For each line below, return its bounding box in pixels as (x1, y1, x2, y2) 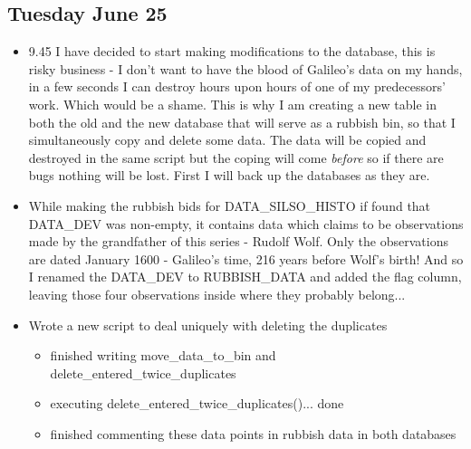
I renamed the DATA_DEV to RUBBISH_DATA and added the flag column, (28, 267, 462, 286)
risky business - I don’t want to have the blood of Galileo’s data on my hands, (28, 59, 463, 78)
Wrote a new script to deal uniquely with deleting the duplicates (28, 315, 388, 334)
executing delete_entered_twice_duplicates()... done (50, 394, 344, 413)
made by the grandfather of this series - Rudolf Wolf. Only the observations (28, 232, 448, 251)
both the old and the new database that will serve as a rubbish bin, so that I (28, 112, 456, 131)
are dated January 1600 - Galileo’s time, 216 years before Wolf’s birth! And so (28, 249, 464, 268)
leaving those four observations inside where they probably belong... (28, 284, 406, 303)
